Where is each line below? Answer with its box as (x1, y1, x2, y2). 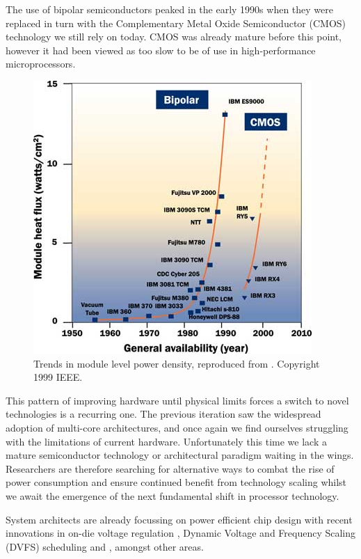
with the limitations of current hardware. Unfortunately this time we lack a (6, 434, 327, 448)
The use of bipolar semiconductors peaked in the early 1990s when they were (6, 2, 333, 16)
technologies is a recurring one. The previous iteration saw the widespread (6, 407, 321, 421)
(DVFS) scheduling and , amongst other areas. (6, 539, 204, 553)
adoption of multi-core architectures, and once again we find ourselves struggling (6, 420, 348, 434)
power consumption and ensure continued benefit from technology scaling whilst (6, 475, 347, 489)
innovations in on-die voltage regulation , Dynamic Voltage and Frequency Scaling (6, 526, 356, 540)
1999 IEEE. (33, 370, 83, 384)
